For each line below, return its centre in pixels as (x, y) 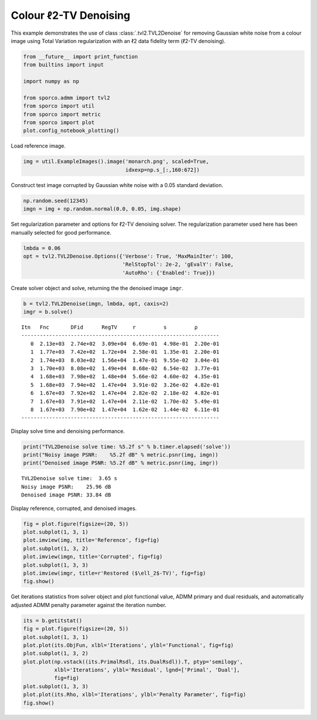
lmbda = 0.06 (42, 248)
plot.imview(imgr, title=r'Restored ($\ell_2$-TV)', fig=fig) (114, 573)
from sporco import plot (59, 123)
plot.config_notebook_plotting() (71, 131)
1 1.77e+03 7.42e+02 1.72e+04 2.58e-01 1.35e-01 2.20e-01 (125, 352)
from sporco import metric (62, 114)
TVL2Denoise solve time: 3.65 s (69, 479)
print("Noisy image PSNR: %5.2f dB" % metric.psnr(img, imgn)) (121, 455)
